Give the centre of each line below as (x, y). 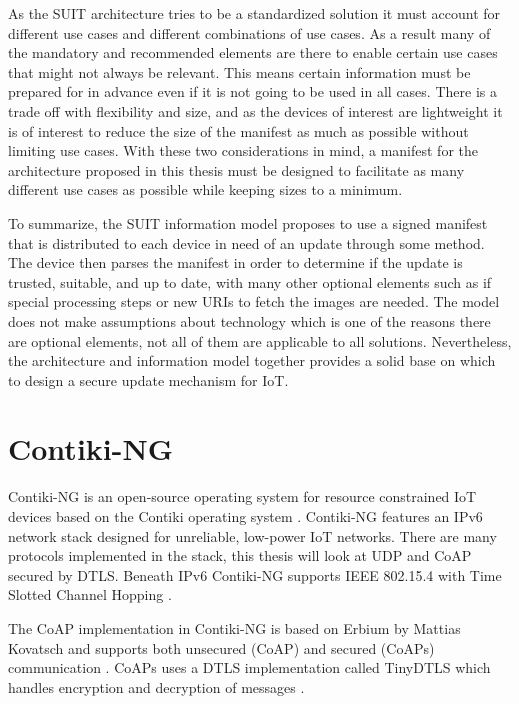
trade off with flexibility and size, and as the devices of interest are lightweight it (255, 110)
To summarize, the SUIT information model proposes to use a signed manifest (248, 222)
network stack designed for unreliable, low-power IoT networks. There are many (252, 535)
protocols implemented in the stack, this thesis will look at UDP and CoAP (240, 555)
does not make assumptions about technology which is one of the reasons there (249, 320)
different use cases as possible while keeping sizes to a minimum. (205, 189)
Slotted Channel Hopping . (90, 594)
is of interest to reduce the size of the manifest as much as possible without (238, 130)
